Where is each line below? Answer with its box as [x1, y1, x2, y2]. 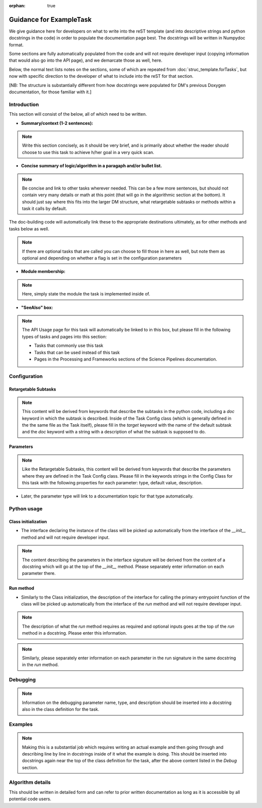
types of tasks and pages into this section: [22, 333, 107, 340]
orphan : [9, 3, 26, 8]
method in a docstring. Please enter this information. [22, 630, 127, 636]
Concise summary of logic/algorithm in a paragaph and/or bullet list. [21, 163, 162, 169]
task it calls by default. [22, 206, 67, 211]
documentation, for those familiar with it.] [9, 89, 92, 95]
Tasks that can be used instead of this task [34, 349, 120, 355]
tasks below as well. [9, 226, 49, 232]
